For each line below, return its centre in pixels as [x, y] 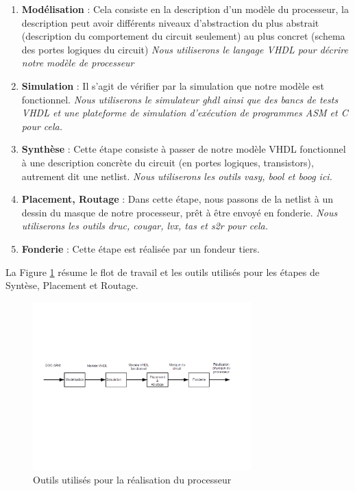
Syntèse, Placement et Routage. [72, 285]
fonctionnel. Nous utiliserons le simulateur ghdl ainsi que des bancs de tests [180, 99]
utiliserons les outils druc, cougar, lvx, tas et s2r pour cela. [145, 226]
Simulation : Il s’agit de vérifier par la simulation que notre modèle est [173, 85]
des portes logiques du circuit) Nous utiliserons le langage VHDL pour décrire [185, 49]
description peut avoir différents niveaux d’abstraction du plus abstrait [170, 22]
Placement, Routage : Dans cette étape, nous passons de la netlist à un [177, 199]
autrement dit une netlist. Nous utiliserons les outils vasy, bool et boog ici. [177, 176]
